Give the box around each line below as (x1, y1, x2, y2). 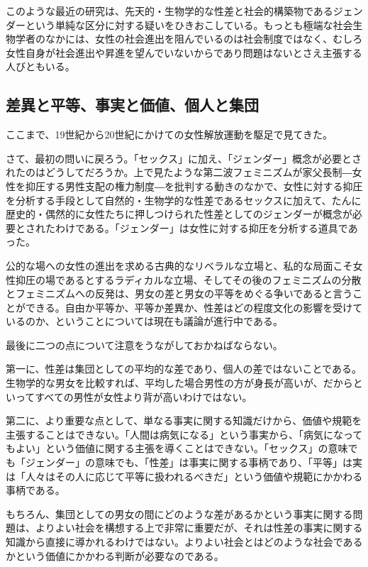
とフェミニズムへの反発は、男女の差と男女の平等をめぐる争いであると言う (6, 286, 353, 301)
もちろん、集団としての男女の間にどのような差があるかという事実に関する (6, 506, 353, 521)
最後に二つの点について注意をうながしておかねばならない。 (6, 337, 283, 352)
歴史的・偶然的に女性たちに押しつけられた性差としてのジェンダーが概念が (6, 207, 352, 221)
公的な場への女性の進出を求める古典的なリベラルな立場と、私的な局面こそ (6, 258, 353, 273)
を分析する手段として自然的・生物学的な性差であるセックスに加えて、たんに (6, 192, 362, 207)
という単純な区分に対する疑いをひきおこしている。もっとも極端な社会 (25, 17, 353, 32)
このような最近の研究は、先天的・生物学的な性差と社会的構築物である (6, 4, 333, 18)
